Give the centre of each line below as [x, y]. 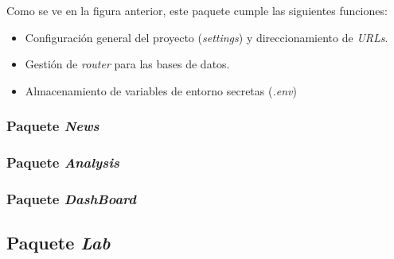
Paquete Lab [59, 243]
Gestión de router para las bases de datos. [127, 64]
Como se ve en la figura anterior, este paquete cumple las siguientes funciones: [197, 10]
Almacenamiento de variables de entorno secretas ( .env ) [161, 90]
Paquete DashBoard [71, 198]
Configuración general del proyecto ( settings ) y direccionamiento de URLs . [207, 37]
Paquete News [53, 126]
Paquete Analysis [63, 162]
